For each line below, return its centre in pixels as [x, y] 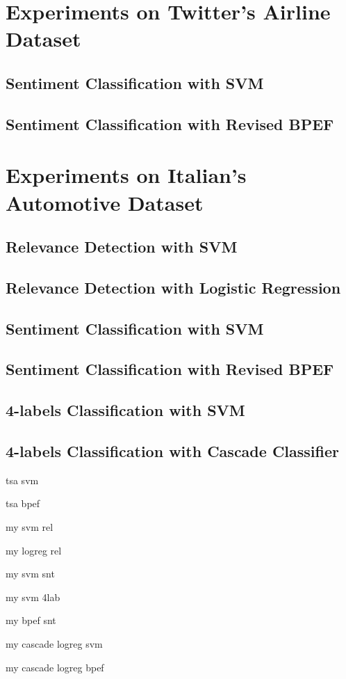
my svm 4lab [33, 597]
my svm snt [30, 574]
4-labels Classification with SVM [125, 410]
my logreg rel [34, 550]
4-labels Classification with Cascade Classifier [172, 450]
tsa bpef [23, 503]
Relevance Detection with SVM [122, 247]
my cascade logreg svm [54, 643]
